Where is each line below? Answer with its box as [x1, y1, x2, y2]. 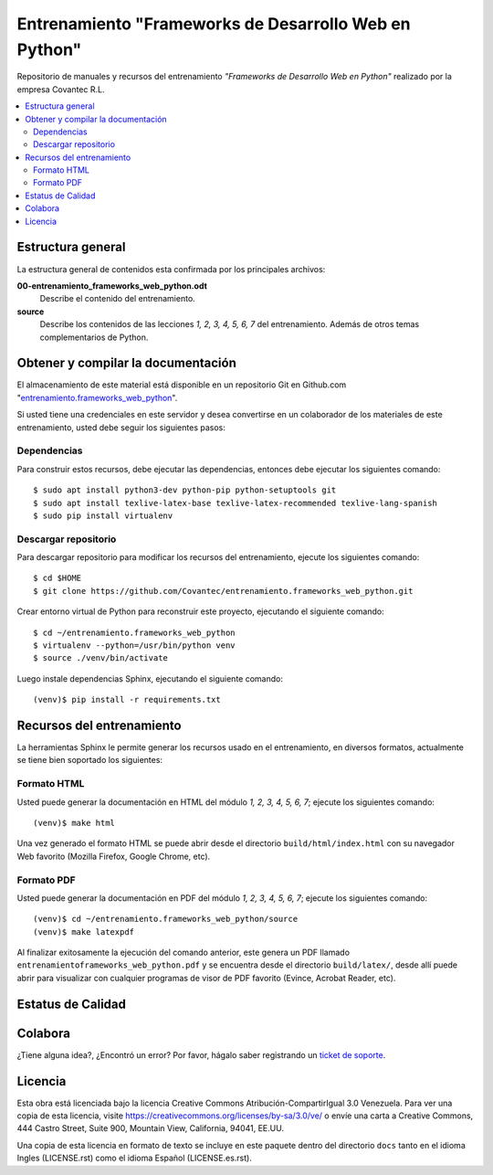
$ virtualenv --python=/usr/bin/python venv [33, 640, 236, 651]
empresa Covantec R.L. [16, 83, 105, 95]
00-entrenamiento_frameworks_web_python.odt [16, 280, 207, 291]
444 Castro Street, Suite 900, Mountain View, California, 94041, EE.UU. [16, 1123, 285, 1134]
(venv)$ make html [33, 818, 116, 828]
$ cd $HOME [33, 573, 82, 584]
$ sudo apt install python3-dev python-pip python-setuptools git [33, 485, 337, 495]
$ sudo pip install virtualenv [33, 510, 173, 521]
